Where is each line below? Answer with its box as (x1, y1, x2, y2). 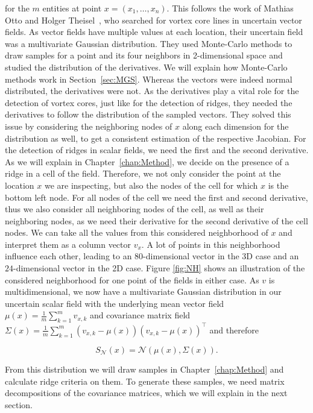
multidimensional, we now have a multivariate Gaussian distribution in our (5, 285, 282, 298)
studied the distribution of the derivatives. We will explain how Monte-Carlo (5, 60, 288, 73)
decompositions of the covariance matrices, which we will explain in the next (5, 386, 288, 399)
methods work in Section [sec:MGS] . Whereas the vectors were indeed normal (5, 72, 292, 85)
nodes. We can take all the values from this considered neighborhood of (5, 226, 268, 239)
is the (268, 178, 289, 191)
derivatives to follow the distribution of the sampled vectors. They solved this (5, 108, 291, 121)
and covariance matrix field (89, 309, 191, 321)
